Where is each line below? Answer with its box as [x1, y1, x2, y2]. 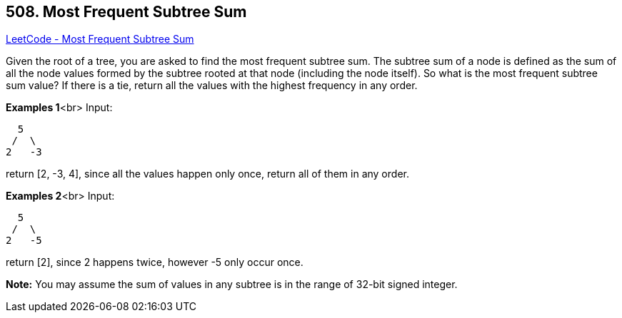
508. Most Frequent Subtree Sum [6, 3, 247, 21]
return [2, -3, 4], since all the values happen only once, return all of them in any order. [6, 168, 409, 180]
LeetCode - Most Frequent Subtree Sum [6, 33, 194, 46]
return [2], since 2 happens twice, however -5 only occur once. [6, 256, 304, 269]
